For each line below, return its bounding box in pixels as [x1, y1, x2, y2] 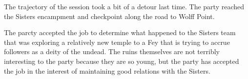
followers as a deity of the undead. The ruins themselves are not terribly [4, 46, 220, 57]
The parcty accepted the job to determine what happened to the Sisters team [4, 27, 236, 38]
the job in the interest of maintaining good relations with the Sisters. [4, 65, 210, 76]
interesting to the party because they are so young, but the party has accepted [4, 56, 239, 66]
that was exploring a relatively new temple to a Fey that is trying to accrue [4, 37, 230, 47]
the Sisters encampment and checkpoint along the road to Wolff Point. [4, 11, 215, 21]
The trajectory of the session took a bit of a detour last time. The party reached [4, 1, 245, 11]
